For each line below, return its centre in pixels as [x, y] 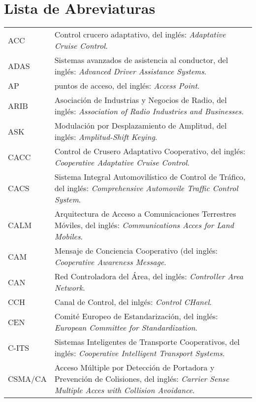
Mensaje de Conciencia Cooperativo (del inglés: [136, 251]
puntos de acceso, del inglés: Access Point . [127, 86]
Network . [70, 288]
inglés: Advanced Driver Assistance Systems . [130, 71]
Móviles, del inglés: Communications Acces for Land [144, 225]
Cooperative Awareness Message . [110, 262]
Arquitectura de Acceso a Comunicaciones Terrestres [145, 214]
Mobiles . [68, 236]
